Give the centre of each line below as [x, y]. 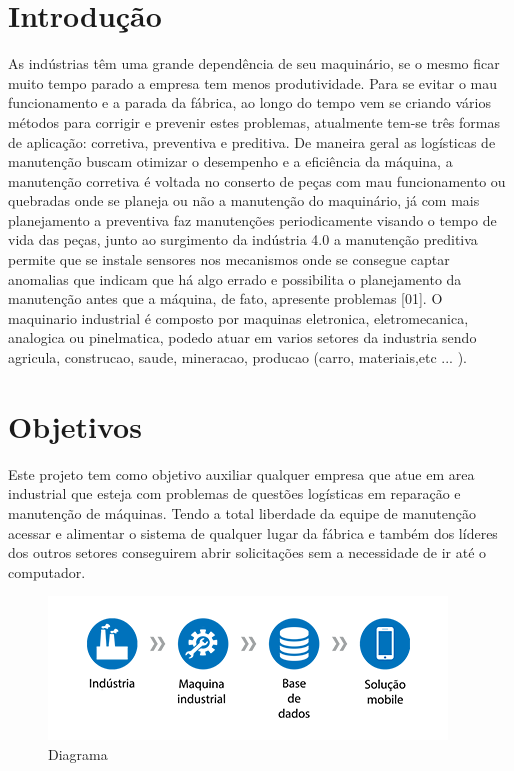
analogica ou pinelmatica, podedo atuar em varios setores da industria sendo [242, 337]
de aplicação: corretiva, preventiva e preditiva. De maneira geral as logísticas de [252, 141]
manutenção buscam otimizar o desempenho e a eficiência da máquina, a [230, 161]
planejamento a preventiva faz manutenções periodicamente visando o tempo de [252, 219]
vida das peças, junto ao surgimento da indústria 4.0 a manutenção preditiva [243, 239]
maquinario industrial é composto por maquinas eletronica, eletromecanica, [238, 317]
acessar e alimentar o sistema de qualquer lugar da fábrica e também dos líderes [253, 532]
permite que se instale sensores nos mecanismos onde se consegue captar [229, 259]
